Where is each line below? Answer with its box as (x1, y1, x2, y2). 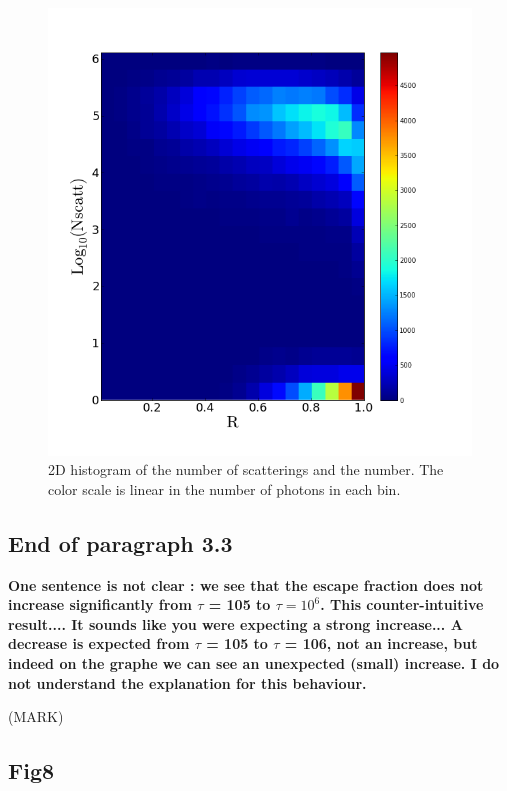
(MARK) (8, 706, 64, 727)
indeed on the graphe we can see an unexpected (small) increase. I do (8, 652, 500, 673)
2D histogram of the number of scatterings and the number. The (48, 459, 444, 480)
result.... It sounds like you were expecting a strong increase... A (8, 613, 463, 634)
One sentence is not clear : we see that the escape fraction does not (8, 574, 484, 595)
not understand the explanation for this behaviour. (8, 672, 367, 693)
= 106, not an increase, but (284, 633, 478, 654)
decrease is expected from (8, 633, 190, 654)
